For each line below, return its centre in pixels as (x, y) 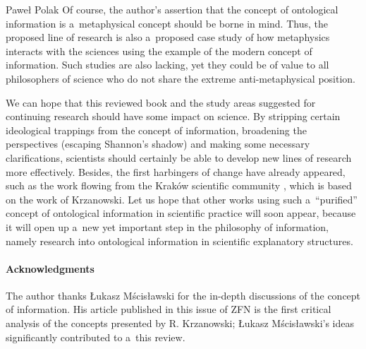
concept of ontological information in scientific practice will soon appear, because (181, 213)
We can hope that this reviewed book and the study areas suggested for (161, 102)
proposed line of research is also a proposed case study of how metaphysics (168, 37)
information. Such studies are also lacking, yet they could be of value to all (167, 65)
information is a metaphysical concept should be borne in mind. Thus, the (167, 23)
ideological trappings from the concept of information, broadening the (156, 130)
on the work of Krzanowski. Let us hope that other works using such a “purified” (182, 199)
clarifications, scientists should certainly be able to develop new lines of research (179, 157)
